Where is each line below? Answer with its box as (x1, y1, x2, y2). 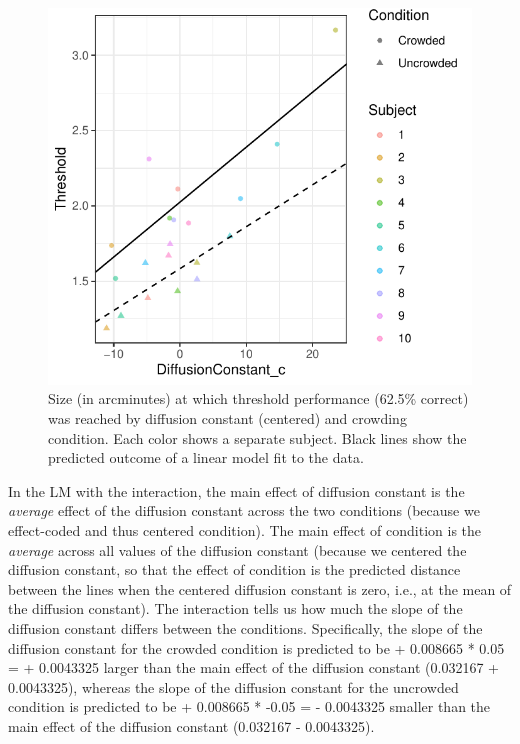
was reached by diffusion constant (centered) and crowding (48, 408, 407, 429)
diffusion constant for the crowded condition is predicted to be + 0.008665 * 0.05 (8, 637, 505, 658)
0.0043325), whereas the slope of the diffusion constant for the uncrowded (8, 676, 459, 697)
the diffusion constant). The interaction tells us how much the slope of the (8, 598, 463, 619)
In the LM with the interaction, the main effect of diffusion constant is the (8, 480, 465, 501)
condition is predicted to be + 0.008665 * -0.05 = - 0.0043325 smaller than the (8, 696, 491, 717)
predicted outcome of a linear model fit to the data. (48, 447, 364, 468)
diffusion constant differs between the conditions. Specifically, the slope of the (8, 618, 483, 638)
